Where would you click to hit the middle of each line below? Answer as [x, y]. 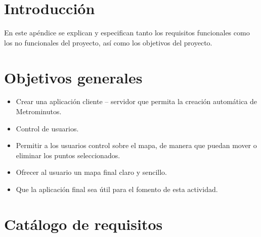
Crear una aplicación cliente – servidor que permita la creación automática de [137, 101]
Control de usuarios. [47, 128]
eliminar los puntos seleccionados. [68, 155]
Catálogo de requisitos [83, 224]
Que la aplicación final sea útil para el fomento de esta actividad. [117, 189]
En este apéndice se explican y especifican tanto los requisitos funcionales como [127, 33]
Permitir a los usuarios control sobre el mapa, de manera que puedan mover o [136, 145]
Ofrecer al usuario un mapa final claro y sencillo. [92, 172]
